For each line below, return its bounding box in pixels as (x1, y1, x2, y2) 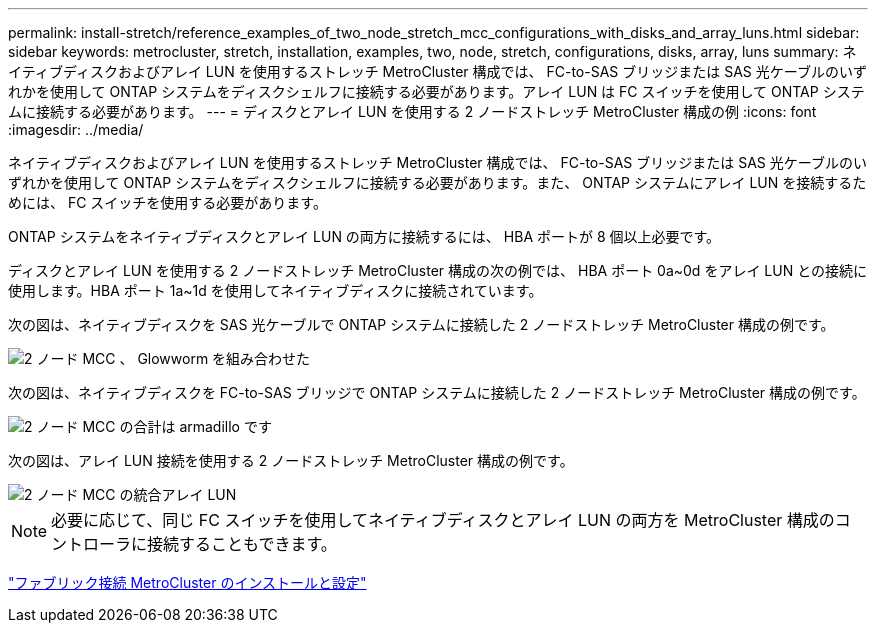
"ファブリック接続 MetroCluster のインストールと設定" (8, 574, 367, 591)
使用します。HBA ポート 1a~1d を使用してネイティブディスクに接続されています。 (8, 282, 543, 299)
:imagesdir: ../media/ (8, 121, 144, 138)
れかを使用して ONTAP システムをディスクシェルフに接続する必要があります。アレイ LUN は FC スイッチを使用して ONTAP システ (8, 83, 865, 100)
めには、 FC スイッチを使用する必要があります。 (8, 194, 327, 211)
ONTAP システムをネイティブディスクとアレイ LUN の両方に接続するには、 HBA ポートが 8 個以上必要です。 (8, 228, 721, 245)
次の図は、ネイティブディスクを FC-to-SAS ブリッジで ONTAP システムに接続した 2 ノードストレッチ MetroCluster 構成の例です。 (8, 384, 866, 401)
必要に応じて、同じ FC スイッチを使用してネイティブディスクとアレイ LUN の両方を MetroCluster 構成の (51, 510, 835, 530)
